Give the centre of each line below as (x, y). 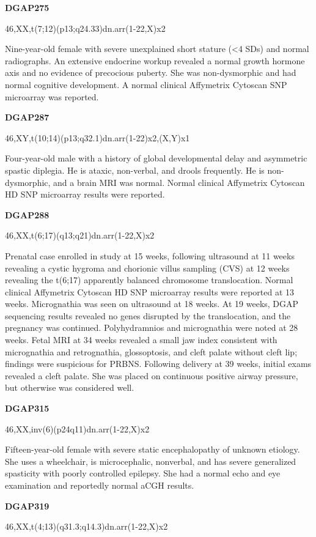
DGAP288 (27, 214)
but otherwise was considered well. (70, 387)
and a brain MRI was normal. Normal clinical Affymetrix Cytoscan (179, 182)
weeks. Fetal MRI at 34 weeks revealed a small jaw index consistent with (141, 340)
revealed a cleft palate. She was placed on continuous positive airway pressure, (152, 375)
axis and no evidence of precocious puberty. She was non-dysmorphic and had (151, 72)
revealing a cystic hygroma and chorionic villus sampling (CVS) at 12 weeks (147, 268)
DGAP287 (27, 117)
